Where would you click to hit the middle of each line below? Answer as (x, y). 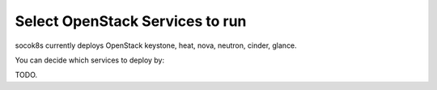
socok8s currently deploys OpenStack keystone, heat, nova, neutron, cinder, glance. (156, 45)
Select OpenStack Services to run (131, 21)
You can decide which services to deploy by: (90, 60)
